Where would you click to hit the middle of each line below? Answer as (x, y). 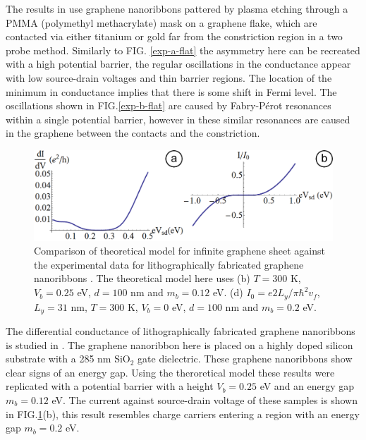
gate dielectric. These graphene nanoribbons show (245, 359)
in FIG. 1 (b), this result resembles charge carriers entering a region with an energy (183, 414)
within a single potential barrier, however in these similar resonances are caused (178, 119)
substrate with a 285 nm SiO (68, 359)
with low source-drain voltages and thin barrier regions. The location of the (169, 77)
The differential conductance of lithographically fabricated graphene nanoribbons (181, 330)
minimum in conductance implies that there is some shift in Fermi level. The (171, 91)
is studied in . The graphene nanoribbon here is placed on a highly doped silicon (179, 344)
